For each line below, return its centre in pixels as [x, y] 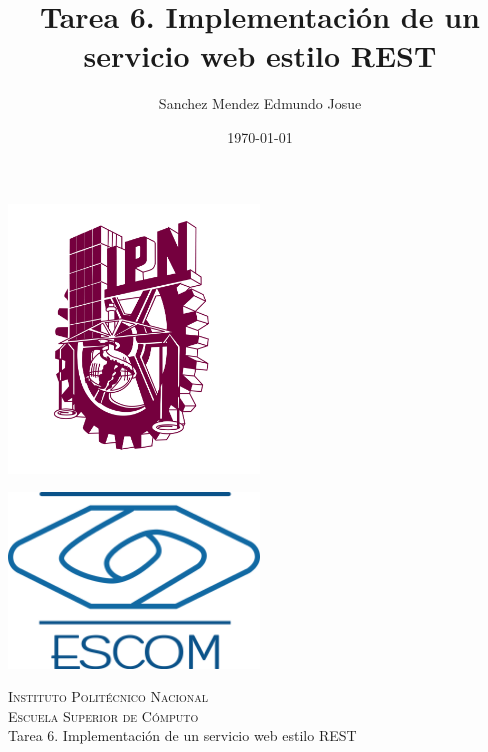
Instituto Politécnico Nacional [108, 696]
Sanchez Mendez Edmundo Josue [260, 103]
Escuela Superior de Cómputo [103, 715]
